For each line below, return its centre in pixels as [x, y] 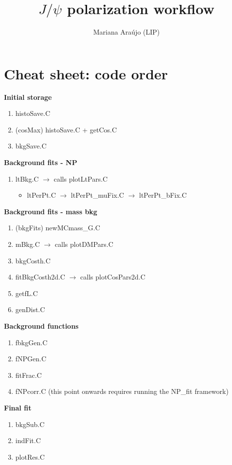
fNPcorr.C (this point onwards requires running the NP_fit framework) [122, 391]
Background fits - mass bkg [51, 211]
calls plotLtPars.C [81, 178]
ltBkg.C [27, 178]
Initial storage [28, 97]
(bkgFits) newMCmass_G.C [58, 228]
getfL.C [27, 293]
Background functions [41, 325]
